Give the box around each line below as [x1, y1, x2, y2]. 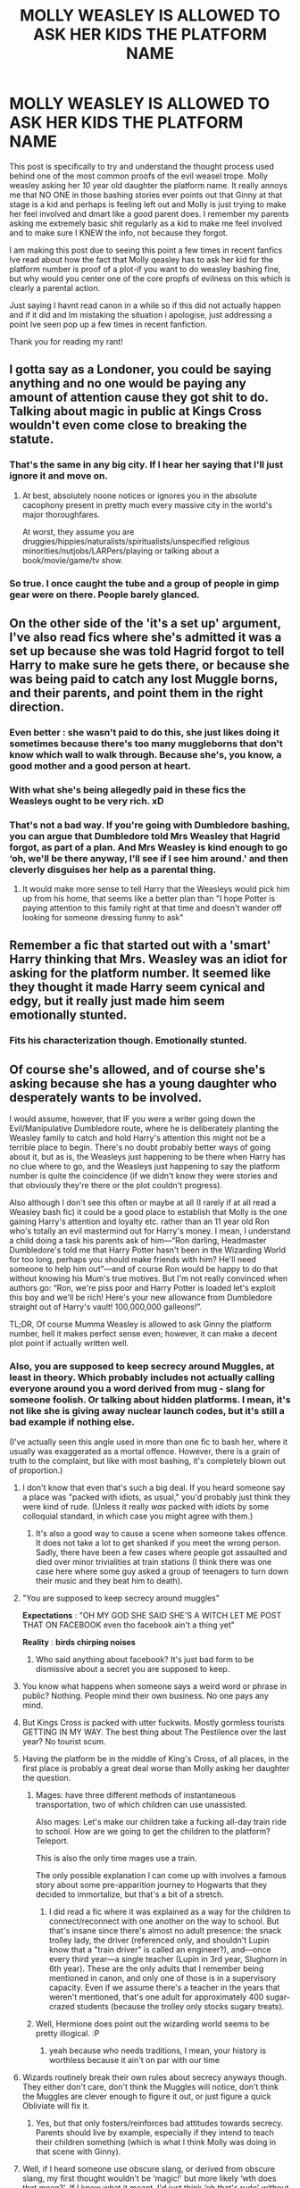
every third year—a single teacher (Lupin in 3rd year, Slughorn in [48, 1953, 287, 1964]
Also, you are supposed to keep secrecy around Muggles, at [9, 1360, 275, 1373]
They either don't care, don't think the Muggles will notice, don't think [21, 2081, 279, 2092]
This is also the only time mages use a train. [35, 1852, 197, 1863]
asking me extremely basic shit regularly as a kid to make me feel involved [9, 218, 283, 229]
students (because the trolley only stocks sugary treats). [76, 2001, 285, 2011]
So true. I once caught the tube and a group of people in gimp [9, 577, 279, 589]
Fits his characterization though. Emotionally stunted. [9, 1035, 248, 1047]
